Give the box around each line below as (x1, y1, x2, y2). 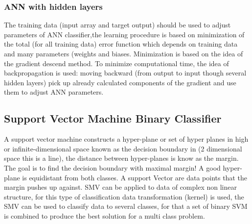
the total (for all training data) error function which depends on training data (4, 39, 238, 49)
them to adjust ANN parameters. (4, 87, 104, 97)
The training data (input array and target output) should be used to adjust (4, 20, 231, 30)
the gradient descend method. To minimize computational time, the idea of (4, 58, 229, 68)
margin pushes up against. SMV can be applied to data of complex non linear (4, 182, 237, 192)
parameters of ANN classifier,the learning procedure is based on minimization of (4, 29, 245, 39)
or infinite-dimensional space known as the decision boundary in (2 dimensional (4, 143, 242, 153)
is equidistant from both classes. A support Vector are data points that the (22, 172, 247, 182)
